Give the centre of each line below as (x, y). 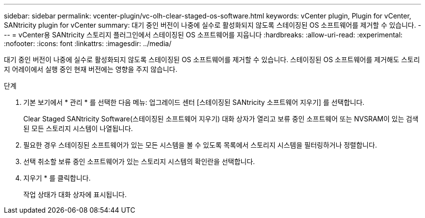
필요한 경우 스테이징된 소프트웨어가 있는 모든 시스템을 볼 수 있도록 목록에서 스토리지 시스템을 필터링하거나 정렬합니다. (200, 145)
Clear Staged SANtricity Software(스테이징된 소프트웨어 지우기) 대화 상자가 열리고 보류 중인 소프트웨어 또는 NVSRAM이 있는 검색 (221, 119)
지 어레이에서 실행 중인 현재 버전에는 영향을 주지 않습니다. (91, 69)
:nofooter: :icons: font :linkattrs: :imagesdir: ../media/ (88, 43)
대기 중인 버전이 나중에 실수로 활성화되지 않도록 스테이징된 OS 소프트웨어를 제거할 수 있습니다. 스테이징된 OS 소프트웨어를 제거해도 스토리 (212, 59)
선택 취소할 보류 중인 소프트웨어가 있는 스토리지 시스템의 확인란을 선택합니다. (139, 161)
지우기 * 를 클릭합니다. (57, 178)
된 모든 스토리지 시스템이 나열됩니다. (78, 128)
